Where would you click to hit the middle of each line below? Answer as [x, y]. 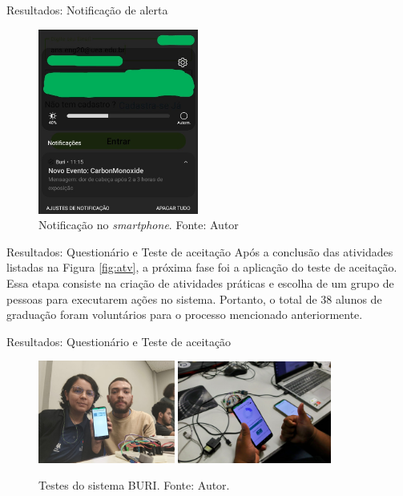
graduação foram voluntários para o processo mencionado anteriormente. [185, 315]
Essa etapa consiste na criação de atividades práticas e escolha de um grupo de [200, 283]
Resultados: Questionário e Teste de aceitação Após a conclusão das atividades [200, 251]
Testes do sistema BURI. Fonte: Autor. [134, 485]
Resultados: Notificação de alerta [87, 10]
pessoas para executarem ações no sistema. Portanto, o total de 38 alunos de [194, 298]
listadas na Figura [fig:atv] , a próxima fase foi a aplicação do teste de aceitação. [202, 267]
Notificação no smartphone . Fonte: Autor [139, 225]
